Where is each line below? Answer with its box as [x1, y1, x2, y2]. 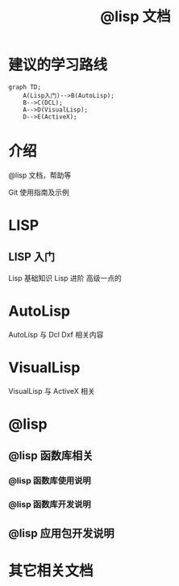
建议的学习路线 [8, 56, 108, 74]
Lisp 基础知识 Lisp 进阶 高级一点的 [8, 273, 123, 283]
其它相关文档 [8, 562, 94, 580]
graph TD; [8, 82, 42, 91]
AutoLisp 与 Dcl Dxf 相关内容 [8, 329, 104, 339]
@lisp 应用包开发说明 [8, 526, 114, 540]
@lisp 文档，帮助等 [8, 170, 72, 180]
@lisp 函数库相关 [8, 449, 94, 463]
